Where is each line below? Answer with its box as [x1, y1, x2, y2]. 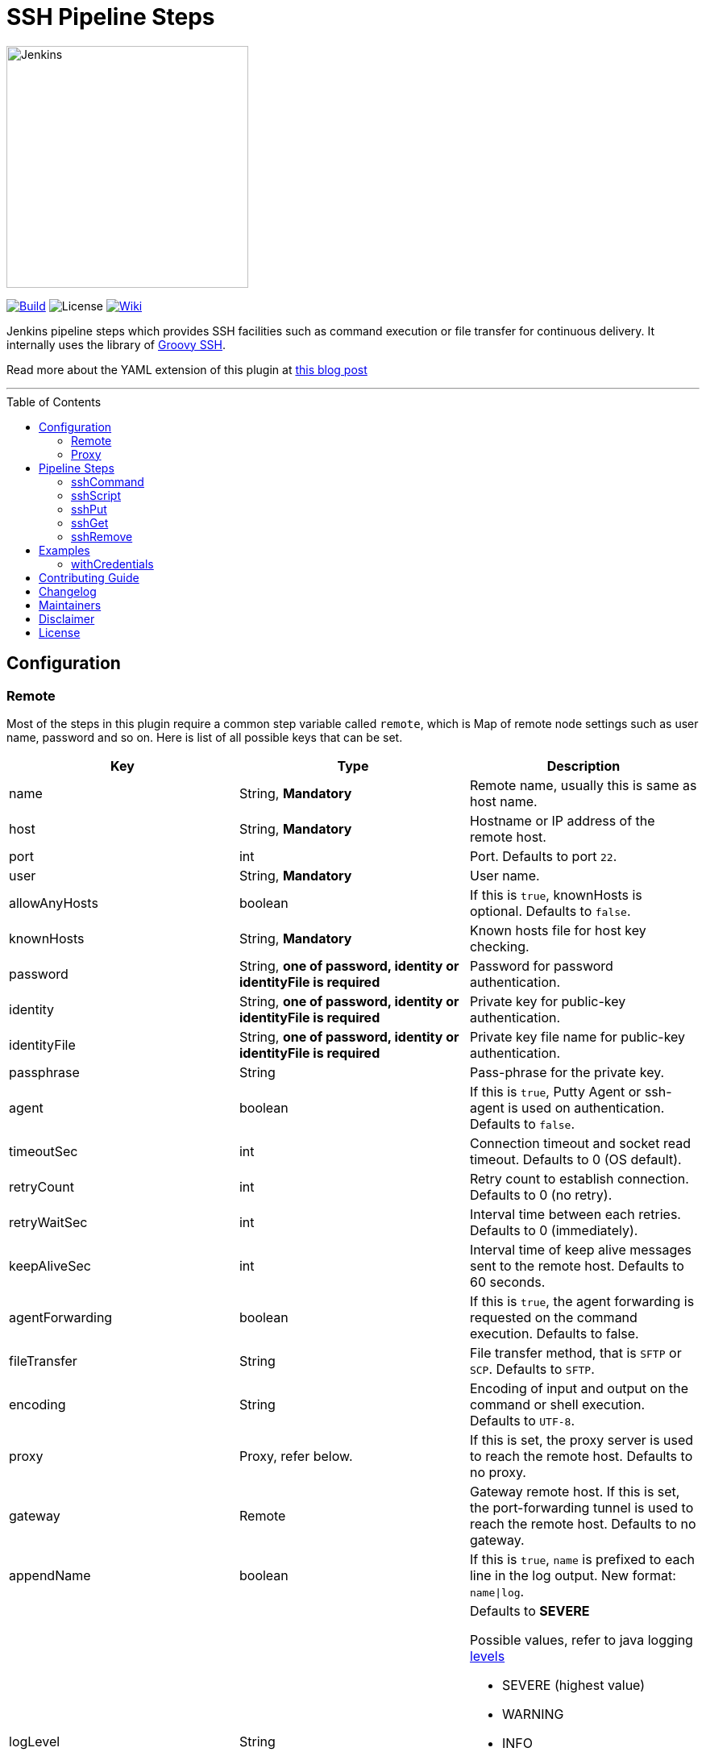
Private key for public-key [469, 992, 626, 1009]
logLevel [9, 1733, 60, 1750]
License [39, 625, 81, 639]
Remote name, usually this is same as [469, 776, 697, 793]
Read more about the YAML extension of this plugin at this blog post [6, 362, 368, 377]
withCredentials [71, 556, 154, 571]
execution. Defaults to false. [469, 1325, 639, 1342]
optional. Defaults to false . [469, 902, 631, 919]
